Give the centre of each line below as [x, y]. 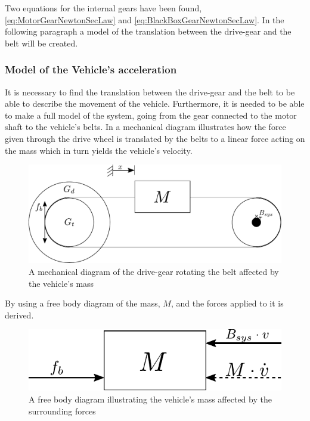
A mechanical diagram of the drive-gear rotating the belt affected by [154, 271]
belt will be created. [41, 43]
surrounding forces [62, 411]
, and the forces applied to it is [227, 303]
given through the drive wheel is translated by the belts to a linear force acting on [155, 138]
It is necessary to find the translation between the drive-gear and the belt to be [150, 92]
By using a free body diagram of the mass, [83, 303]
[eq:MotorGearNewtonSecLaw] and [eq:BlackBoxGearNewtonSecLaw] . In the [145, 19]
